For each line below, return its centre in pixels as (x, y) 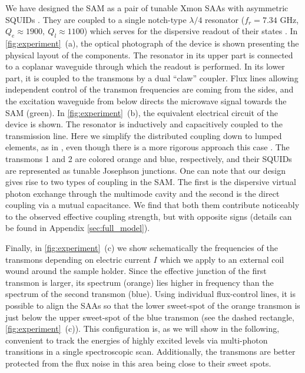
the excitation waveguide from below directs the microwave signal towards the (146, 100)
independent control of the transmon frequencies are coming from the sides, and (150, 89)
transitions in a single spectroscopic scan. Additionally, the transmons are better (150, 351)
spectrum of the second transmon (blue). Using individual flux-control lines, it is (150, 294)
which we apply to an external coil (222, 259)
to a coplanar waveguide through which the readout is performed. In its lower (145, 66)
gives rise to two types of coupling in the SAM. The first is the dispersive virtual (151, 182)
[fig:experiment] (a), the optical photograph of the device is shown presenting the (152, 43)
